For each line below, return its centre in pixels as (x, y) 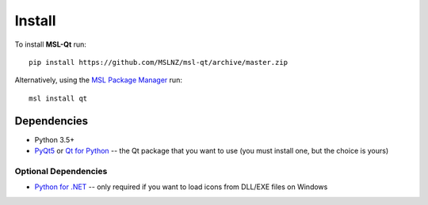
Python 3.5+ (55, 139)
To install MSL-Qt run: (51, 44)
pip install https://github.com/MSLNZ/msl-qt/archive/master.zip (159, 62)
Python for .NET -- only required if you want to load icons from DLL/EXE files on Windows (181, 187)
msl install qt (58, 98)
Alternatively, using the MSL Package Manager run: (98, 80)
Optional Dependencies (61, 171)
